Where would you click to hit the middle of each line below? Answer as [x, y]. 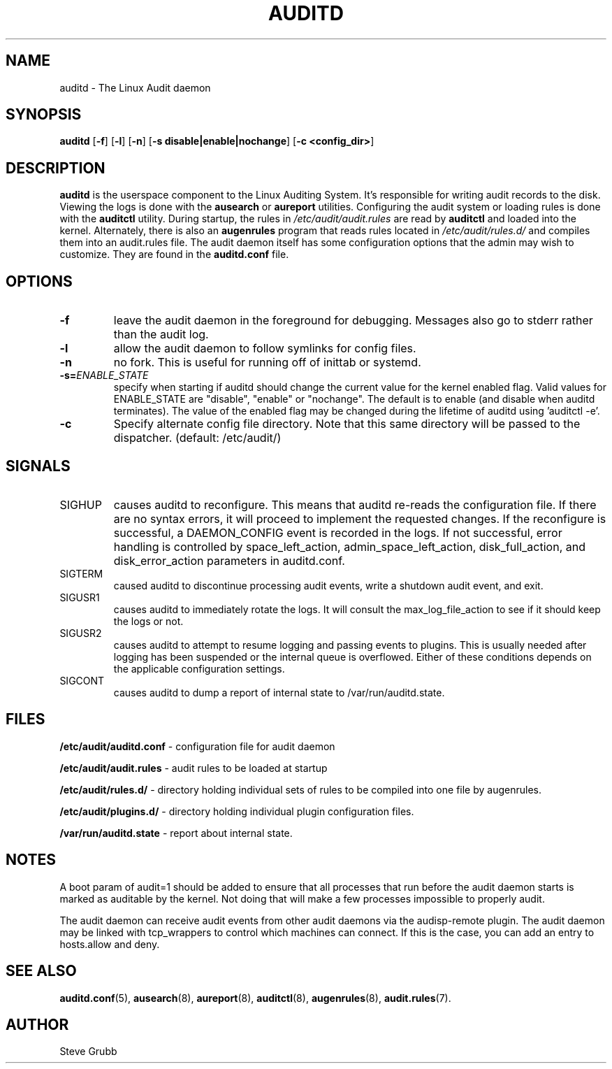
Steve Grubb [88, 1052]
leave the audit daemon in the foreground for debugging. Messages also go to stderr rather [353, 321]
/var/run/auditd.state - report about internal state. [176, 833]
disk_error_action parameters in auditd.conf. [229, 560]
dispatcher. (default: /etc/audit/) [197, 438]
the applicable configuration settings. [199, 668]
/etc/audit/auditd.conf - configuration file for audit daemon [197, 746]
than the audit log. [161, 335]
